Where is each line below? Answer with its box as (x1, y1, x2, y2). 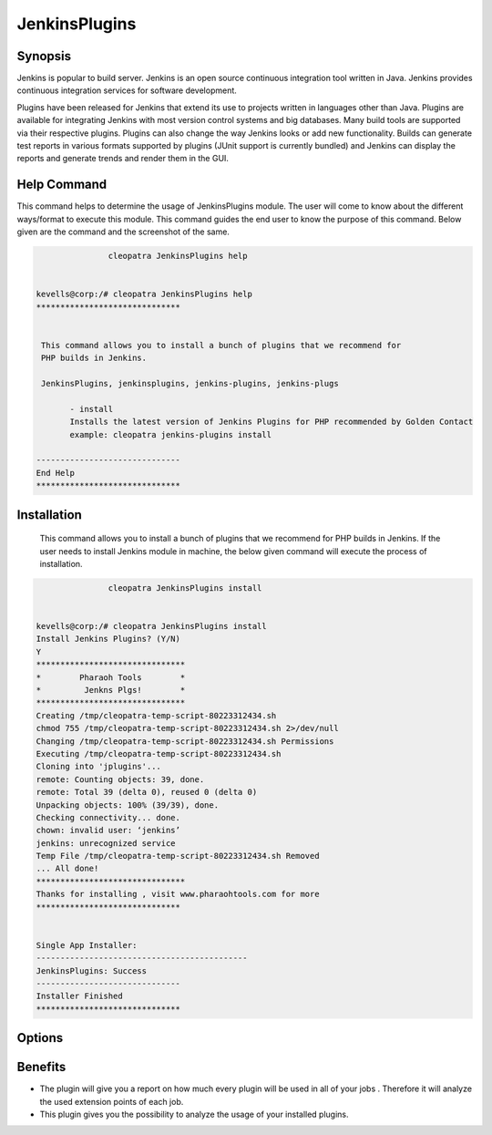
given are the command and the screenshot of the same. (16, 226, 230, 237)
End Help (36, 468, 76, 478)
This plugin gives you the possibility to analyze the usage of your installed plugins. (39, 1109, 350, 1120)
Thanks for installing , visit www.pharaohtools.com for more (36, 889, 320, 900)
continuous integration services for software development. (16, 85, 237, 96)
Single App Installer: (36, 940, 138, 950)
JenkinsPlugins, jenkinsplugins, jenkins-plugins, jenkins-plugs (41, 378, 339, 388)
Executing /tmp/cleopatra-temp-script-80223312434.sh (36, 748, 282, 758)
